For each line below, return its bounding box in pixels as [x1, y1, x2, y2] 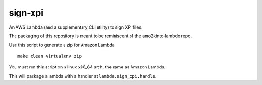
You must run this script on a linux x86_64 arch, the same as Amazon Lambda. [9, 64, 166, 70]
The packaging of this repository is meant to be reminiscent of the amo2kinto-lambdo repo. [9, 33, 192, 39]
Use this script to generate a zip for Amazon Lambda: [9, 42, 116, 48]
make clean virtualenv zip [17, 53, 82, 59]
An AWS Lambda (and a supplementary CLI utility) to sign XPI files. [9, 24, 143, 30]
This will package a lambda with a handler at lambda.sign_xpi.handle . [9, 73, 157, 79]
